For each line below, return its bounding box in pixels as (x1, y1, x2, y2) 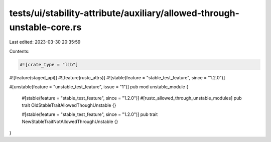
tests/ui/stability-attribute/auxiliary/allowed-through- (9, 8, 239, 19)
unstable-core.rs (9, 22, 82, 33)
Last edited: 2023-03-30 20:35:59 (9, 39, 81, 45)
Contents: (9, 48, 30, 54)
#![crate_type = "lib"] (20, 62, 79, 67)
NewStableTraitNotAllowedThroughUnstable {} (22, 118, 118, 124)
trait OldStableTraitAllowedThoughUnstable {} (22, 102, 116, 108)
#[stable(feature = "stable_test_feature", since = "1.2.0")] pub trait (22, 111, 158, 117)
